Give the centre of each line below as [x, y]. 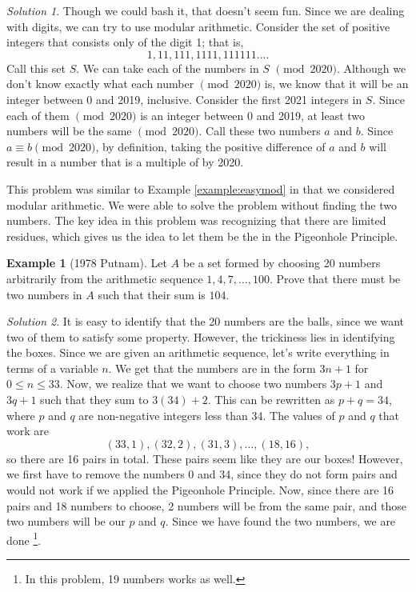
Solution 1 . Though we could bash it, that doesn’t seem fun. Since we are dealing [206, 10]
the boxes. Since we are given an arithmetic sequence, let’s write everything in [198, 352]
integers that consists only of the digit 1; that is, [125, 42]
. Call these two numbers [260, 131]
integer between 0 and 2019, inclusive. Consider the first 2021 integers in [184, 99]
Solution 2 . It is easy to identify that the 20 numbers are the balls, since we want [206, 321]
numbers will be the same [69, 131]
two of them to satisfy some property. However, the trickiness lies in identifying [201, 336]
